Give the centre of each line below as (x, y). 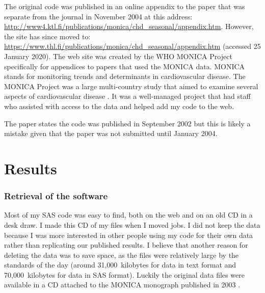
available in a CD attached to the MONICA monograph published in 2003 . (122, 285)
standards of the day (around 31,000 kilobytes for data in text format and (120, 265)
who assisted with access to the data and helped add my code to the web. (119, 106)
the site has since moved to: (47, 36)
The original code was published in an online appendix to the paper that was (125, 6)
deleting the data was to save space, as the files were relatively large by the (122, 255)
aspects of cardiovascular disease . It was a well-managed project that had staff (127, 96)
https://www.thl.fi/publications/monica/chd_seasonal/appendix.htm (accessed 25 (132, 46)
